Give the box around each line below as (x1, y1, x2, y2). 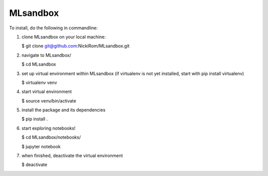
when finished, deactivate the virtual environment (21, 153, 123, 159)
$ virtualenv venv (21, 80, 57, 86)
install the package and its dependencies (21, 107, 106, 113)
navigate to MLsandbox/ (21, 52, 71, 58)
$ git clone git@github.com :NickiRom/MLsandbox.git (21, 43, 130, 49)
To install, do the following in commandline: (9, 25, 98, 31)
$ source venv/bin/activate (21, 97, 76, 104)
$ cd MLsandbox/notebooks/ (21, 134, 81, 140)
